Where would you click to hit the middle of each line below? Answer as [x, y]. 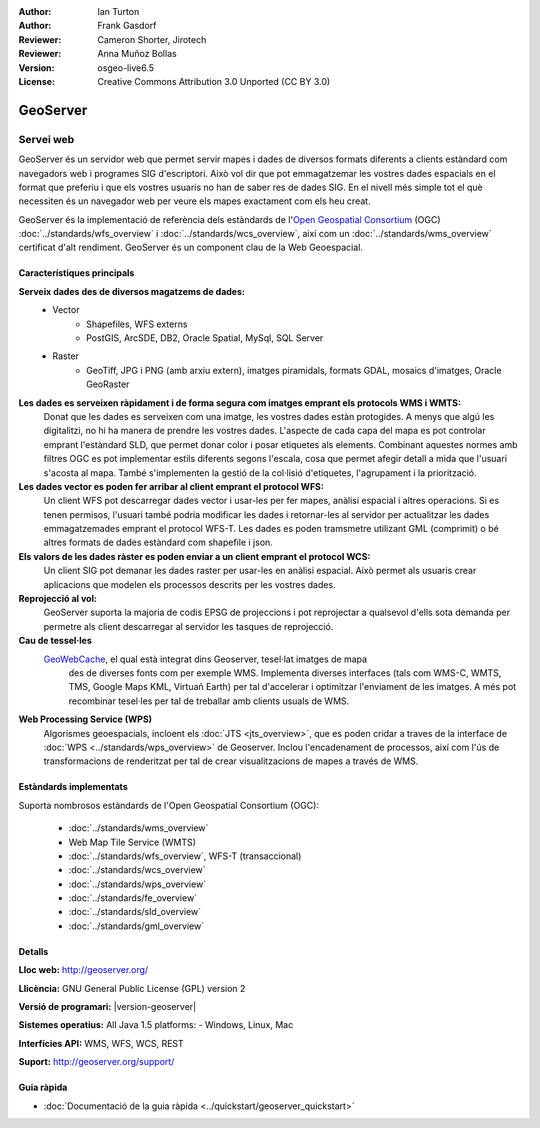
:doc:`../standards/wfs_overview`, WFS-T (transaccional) [185, 856]
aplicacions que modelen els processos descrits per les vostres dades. [189, 584]
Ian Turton [118, 11]
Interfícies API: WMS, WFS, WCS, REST [101, 1043]
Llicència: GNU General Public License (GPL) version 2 [132, 988]
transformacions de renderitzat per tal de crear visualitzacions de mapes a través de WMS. [231, 761]
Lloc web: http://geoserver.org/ [83, 970]
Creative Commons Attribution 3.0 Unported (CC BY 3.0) [214, 81]
